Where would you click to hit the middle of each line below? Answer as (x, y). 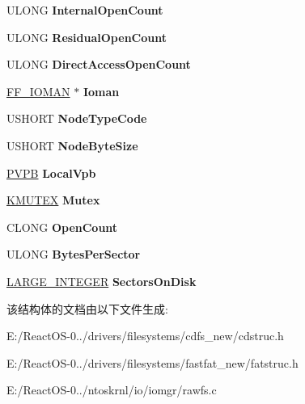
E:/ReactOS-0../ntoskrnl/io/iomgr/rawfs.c (112, 390)
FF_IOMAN (38, 91)
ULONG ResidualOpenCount (87, 37)
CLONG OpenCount (62, 227)
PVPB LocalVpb (51, 173)
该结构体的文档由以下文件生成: (87, 308)
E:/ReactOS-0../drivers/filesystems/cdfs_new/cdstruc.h (145, 336)
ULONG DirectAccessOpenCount (99, 64)
